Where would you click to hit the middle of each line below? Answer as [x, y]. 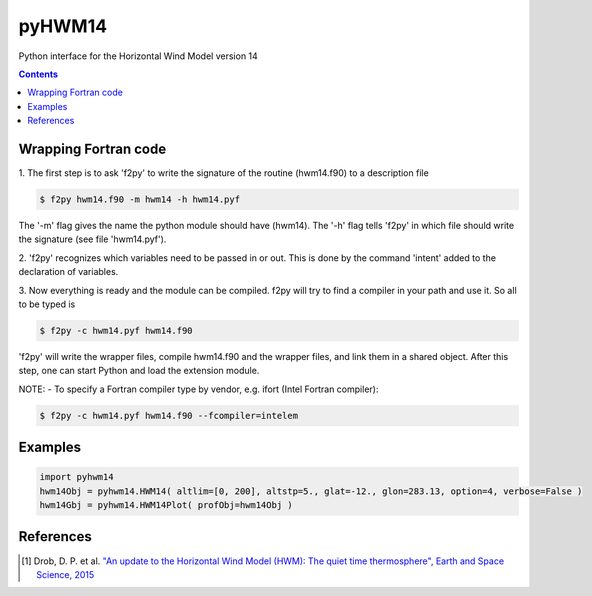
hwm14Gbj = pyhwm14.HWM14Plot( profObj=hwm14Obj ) [166, 505]
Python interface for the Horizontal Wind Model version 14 [138, 56]
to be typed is [47, 304]
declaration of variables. [68, 272]
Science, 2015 [65, 574]
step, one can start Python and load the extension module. [139, 371]
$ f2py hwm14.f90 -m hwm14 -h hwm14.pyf [139, 199]
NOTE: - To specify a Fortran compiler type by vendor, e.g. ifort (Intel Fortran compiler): [198, 389]
